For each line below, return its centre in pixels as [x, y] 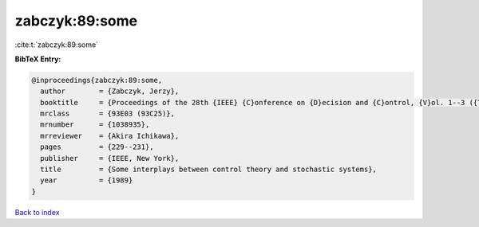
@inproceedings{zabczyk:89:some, [97, 80]
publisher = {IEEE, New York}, [110, 158]
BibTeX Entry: [38, 59]
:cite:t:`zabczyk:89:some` [57, 45]
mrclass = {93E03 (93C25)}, [108, 114]
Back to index [37, 212]
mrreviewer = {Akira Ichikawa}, [110, 136]
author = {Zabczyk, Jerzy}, [110, 91]
